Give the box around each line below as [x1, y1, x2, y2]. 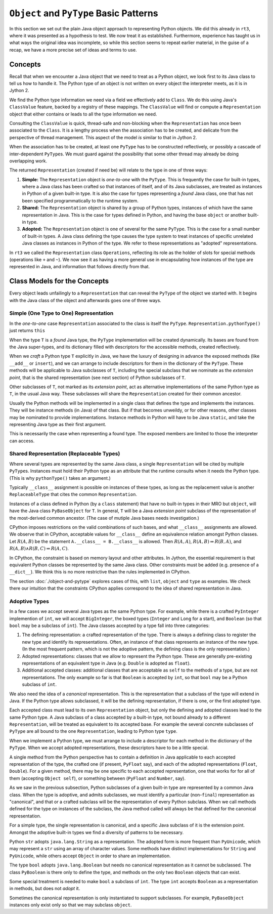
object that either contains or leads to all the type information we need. [9, 111, 157, 117]
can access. [9, 438, 35, 444]
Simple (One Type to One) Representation [9, 310, 114, 317]
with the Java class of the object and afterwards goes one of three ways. [9, 297, 162, 303]
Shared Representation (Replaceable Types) [9, 450, 120, 458]
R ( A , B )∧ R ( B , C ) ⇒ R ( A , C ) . [9, 546, 69, 552]
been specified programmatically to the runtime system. [22, 197, 139, 203]
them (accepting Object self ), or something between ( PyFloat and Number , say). [9, 775, 186, 781]
